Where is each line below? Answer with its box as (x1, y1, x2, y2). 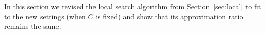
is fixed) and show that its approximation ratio (96, 11, 243, 21)
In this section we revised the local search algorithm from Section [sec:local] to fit (4, 1, 261, 11)
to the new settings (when (4, 11, 86, 21)
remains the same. (4, 21, 61, 31)
